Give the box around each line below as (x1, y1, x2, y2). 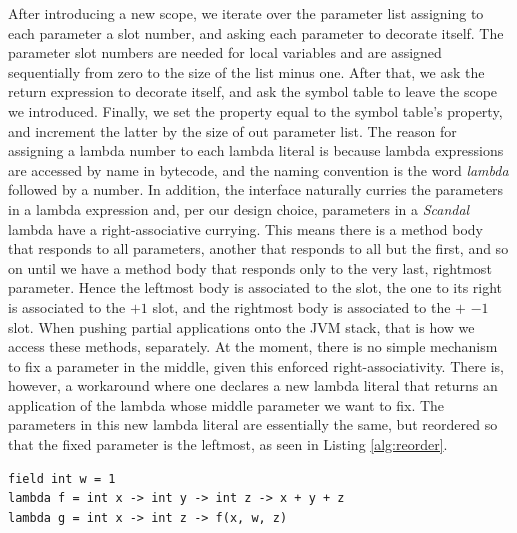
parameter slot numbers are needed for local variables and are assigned (8, 42, 442, 63)
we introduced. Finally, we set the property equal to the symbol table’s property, (8, 100, 503, 121)
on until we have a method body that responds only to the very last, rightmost (8, 257, 492, 278)
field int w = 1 (8, 471, 116, 486)
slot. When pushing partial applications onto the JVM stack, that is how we (8, 316, 475, 337)
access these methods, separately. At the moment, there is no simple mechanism (8, 336, 498, 357)
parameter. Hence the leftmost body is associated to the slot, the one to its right (8, 277, 503, 298)
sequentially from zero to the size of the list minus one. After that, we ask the (8, 61, 485, 82)
